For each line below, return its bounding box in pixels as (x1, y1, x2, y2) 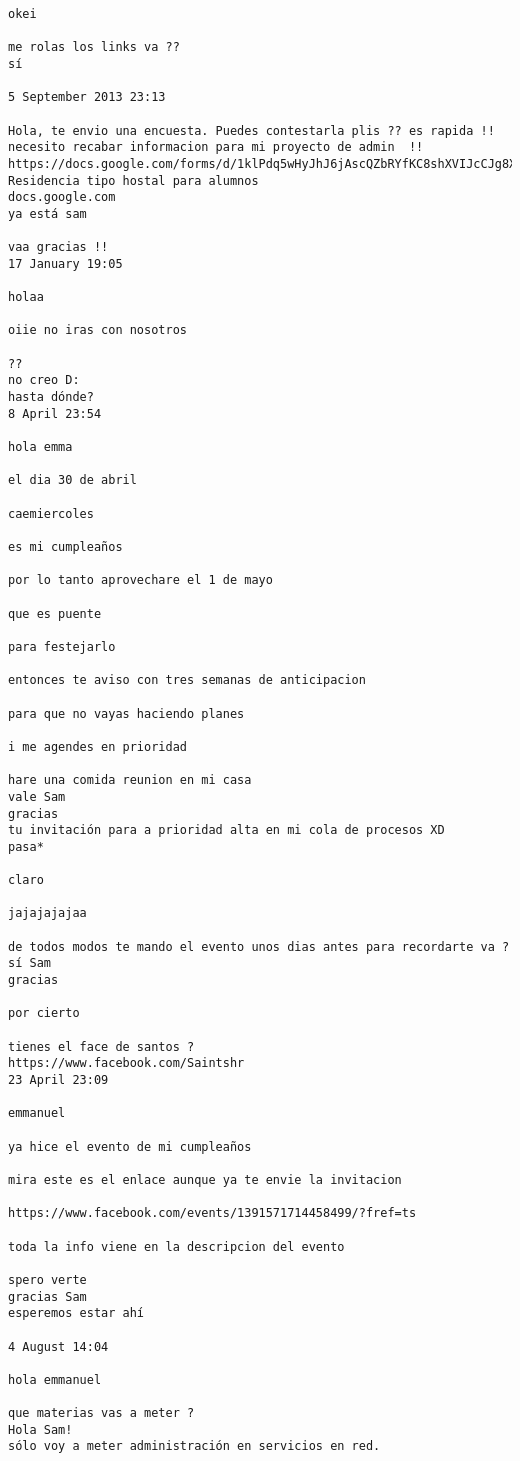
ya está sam (8, 206, 87, 221)
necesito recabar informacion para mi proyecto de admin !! (8, 140, 424, 155)
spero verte (8, 1272, 87, 1287)
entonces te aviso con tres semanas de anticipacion (8, 673, 366, 688)
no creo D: (8, 373, 80, 388)
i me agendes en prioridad (8, 739, 187, 754)
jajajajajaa (8, 906, 87, 921)
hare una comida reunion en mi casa (8, 773, 252, 788)
